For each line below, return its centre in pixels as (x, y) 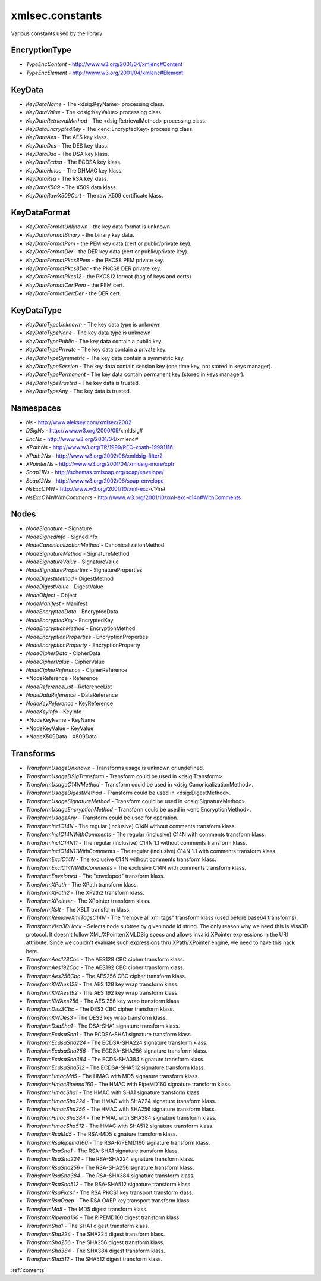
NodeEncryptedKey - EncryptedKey (70, 620)
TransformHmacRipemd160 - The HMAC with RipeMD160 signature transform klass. (129, 1084)
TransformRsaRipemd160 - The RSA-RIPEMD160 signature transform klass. (118, 1142)
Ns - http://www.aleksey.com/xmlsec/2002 (79, 422)
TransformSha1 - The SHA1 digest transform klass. (88, 1226)
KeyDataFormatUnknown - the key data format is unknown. (99, 227)
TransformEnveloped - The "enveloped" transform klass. (95, 876)
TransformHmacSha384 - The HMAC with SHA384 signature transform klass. (121, 1117)
